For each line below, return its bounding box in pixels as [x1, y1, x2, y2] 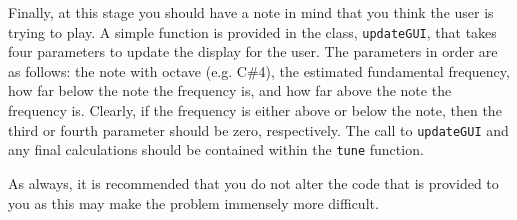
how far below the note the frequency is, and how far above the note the [8, 80, 452, 101]
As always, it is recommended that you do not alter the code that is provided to [8, 172, 499, 193]
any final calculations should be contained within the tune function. [8, 139, 424, 160]
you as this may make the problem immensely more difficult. [8, 192, 379, 213]
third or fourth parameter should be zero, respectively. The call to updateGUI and [8, 119, 509, 140]
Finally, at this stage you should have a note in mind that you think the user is [8, 2, 494, 22]
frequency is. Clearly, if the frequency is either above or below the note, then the [8, 100, 502, 121]
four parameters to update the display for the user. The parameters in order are [8, 41, 498, 62]
